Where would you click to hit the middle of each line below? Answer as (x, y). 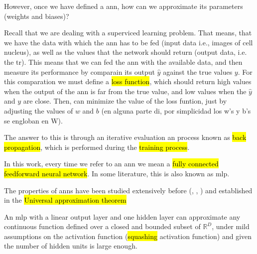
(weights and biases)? (37, 16)
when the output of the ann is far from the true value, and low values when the (125, 91)
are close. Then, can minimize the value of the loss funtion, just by (125, 101)
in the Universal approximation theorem (65, 200)
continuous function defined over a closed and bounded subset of (102, 226)
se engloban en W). (33, 120)
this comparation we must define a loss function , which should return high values (128, 81)
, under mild (231, 226)
